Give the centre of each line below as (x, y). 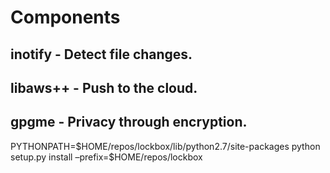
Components (65, 17)
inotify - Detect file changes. (101, 54)
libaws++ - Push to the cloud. (104, 87)
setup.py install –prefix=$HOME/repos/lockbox (106, 157)
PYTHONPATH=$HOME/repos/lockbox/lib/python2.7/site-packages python (165, 146)
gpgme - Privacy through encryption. (129, 122)
